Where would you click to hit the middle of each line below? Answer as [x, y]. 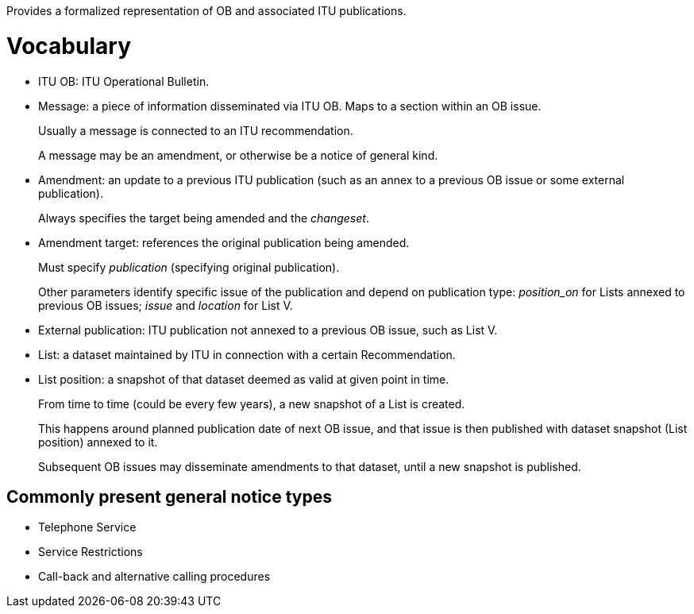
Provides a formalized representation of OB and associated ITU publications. [206, 11]
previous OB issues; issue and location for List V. [166, 305]
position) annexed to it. [98, 442]
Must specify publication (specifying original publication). [189, 267]
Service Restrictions [91, 552]
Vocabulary [69, 46]
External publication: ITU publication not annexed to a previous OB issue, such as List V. [268, 330]
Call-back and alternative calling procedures [154, 577]
